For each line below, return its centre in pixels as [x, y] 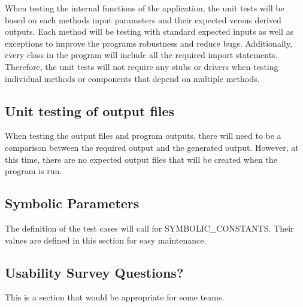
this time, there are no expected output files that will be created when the [141, 159]
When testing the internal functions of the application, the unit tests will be [145, 8]
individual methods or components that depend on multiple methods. [132, 78]
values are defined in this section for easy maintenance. [106, 240]
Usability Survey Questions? [94, 272]
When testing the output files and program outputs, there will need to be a [143, 136]
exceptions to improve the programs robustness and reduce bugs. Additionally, [149, 43]
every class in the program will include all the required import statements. [141, 55]
